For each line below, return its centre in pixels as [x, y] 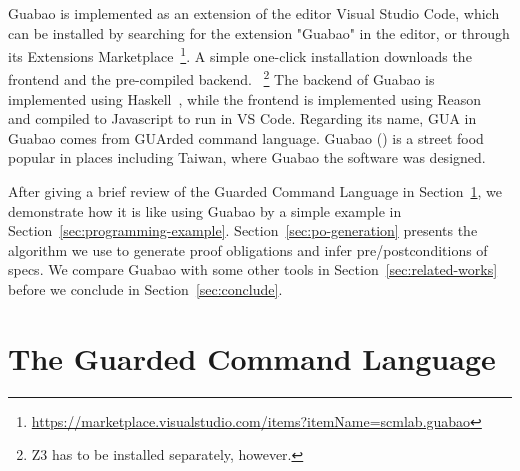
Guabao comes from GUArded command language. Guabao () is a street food [246, 137]
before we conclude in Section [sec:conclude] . [145, 289]
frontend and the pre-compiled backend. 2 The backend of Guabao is [221, 78]
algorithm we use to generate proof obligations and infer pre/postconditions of [248, 249]
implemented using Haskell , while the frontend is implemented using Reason [245, 98]
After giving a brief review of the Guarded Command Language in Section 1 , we [255, 191]
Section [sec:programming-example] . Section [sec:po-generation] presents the [243, 230]
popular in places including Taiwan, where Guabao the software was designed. [247, 157]
